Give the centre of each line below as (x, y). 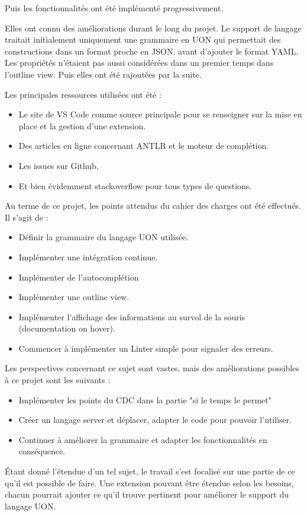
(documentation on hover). (67, 328)
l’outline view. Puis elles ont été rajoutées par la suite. (103, 74)
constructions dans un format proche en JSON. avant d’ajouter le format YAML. (152, 51)
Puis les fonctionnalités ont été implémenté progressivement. (114, 8)
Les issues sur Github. (59, 165)
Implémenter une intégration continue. (88, 257)
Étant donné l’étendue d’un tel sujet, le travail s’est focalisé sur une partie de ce (150, 471)
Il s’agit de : (27, 217)
